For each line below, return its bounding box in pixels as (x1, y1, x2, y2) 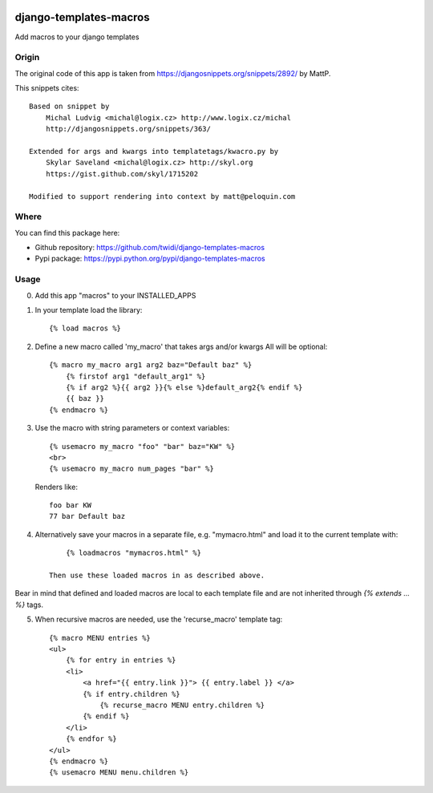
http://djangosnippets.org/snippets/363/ (45, 124, 212, 134)
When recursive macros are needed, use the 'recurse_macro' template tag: (34, 614, 283, 625)
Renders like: (34, 482, 78, 492)
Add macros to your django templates (14, 32, 140, 42)
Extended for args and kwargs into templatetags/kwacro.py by (29, 147, 279, 156)
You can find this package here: (14, 228, 120, 237)
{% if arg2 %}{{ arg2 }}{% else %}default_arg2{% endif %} (65, 382, 303, 392)
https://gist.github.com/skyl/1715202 (45, 169, 199, 178)
